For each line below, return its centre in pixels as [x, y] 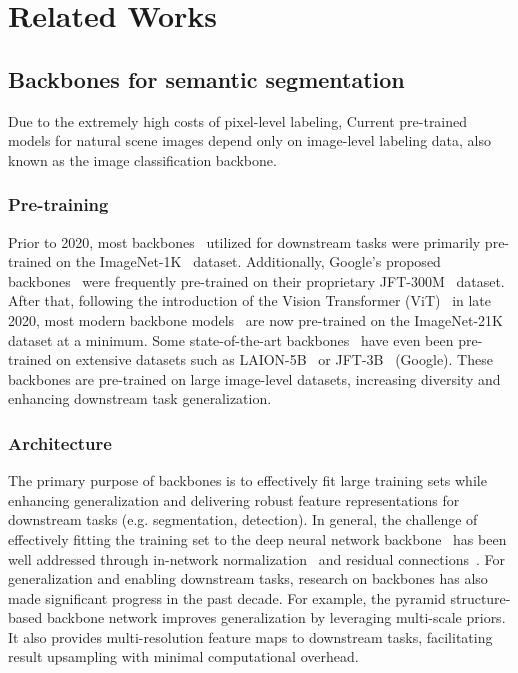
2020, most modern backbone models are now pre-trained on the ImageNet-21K [255, 319]
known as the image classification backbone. [142, 159]
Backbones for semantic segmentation [206, 78]
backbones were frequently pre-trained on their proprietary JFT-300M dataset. [256, 280]
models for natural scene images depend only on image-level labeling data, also [249, 140]
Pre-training [58, 204]
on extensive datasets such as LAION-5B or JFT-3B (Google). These [274, 359]
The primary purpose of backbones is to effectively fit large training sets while [247, 480]
